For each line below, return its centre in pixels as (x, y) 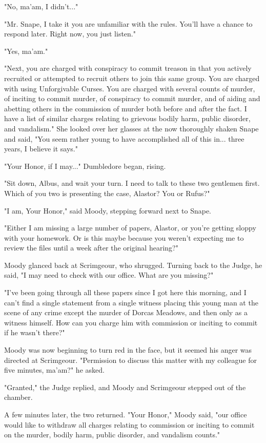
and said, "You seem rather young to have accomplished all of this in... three (124, 138)
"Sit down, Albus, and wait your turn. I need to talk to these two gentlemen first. (132, 183)
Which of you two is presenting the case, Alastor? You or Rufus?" (107, 193)
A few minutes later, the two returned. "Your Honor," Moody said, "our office (126, 414)
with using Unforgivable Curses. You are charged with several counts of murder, (130, 88)
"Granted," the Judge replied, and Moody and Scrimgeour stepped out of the (125, 387)
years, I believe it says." (41, 149)
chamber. (18, 397)
